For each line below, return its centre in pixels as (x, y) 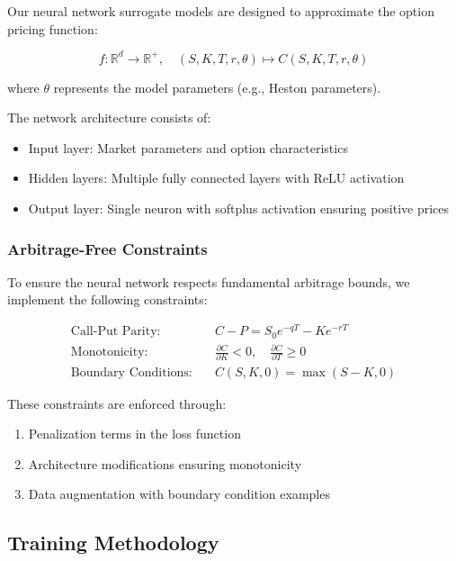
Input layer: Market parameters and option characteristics (188, 147)
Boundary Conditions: (131, 372)
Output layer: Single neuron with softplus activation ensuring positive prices (239, 208)
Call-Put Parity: (116, 332)
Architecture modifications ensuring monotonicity (165, 463)
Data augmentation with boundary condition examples (179, 494)
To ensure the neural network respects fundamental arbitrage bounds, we (209, 281)
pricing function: (53, 28)
